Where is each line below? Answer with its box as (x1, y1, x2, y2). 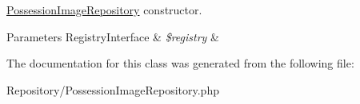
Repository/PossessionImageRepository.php (6, 81, 219, 98)
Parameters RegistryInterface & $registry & (6, 28, 219, 44)
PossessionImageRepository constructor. (6, 2, 202, 17)
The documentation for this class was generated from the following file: (6, 55, 354, 71)
